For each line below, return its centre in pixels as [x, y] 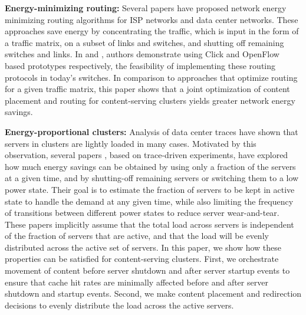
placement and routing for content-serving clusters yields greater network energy [150, 100]
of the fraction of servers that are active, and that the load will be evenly [137, 236]
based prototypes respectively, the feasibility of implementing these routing [140, 65]
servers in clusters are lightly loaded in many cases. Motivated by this [131, 143]
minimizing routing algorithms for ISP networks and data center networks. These [152, 19]
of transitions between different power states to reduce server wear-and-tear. [142, 213]
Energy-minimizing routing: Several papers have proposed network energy [146, 8]
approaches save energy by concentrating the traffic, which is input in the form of [152, 31]
